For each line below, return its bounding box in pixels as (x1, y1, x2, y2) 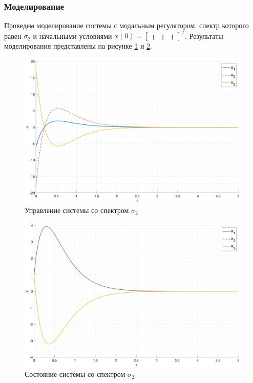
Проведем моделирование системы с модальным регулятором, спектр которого (4, 20, 249, 31)
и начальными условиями (33, 30, 112, 41)
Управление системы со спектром (25, 204, 129, 215)
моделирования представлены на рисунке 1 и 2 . (4, 40, 152, 51)
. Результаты (185, 30, 223, 41)
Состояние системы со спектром (25, 369, 125, 379)
